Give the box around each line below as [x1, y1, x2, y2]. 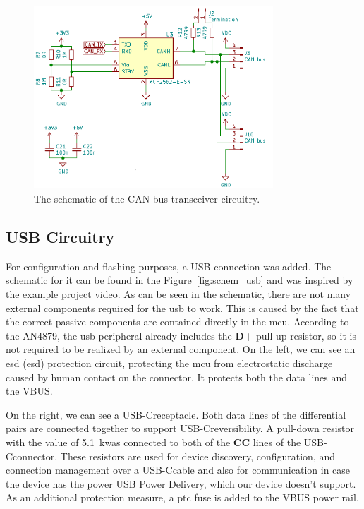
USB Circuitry [6, 225, 115, 247]
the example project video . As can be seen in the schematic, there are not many [6, 286, 351, 301]
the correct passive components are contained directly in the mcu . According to [6, 314, 349, 329]
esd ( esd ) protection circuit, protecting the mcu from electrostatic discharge [6, 355, 333, 370]
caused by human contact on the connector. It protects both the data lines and [6, 369, 348, 384]
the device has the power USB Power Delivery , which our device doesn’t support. [6, 476, 356, 491]
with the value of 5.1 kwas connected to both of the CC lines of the [6, 434, 301, 449]
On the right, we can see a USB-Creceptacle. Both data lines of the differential [6, 407, 346, 421]
